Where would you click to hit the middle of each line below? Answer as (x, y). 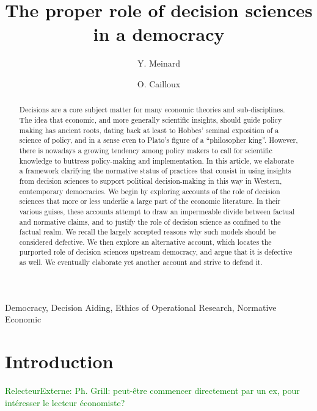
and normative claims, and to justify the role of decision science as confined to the (150, 221)
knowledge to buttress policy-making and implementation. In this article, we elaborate (156, 160)
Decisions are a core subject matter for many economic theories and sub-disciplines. (152, 110)
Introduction (59, 361)
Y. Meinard (159, 63)
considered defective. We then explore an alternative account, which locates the (145, 242)
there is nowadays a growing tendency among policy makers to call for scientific (146, 150)
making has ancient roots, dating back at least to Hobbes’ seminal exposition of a (149, 130)
